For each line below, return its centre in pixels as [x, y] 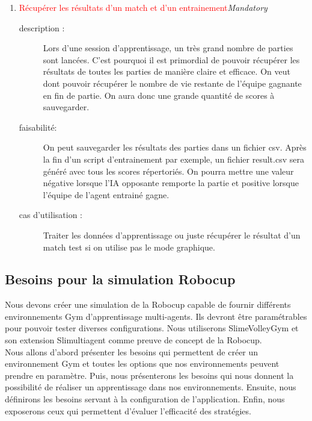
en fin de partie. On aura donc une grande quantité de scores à [159, 95]
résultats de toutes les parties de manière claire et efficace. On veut [167, 71]
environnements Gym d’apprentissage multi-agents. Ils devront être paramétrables [156, 316]
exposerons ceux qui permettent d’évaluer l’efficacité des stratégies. [128, 410]
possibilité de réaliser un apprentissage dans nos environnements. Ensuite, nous [151, 387]
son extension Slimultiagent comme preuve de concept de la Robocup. [133, 340]
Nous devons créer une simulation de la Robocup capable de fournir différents [148, 304]
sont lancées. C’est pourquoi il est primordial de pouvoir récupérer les [171, 59]
